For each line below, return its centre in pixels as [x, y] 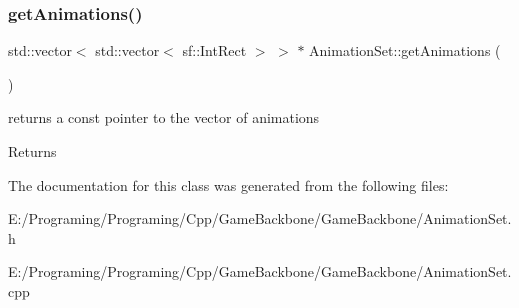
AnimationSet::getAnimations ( [405, 50]
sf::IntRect [214, 50]
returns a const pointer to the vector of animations [164, 117]
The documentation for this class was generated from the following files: [228, 184]
